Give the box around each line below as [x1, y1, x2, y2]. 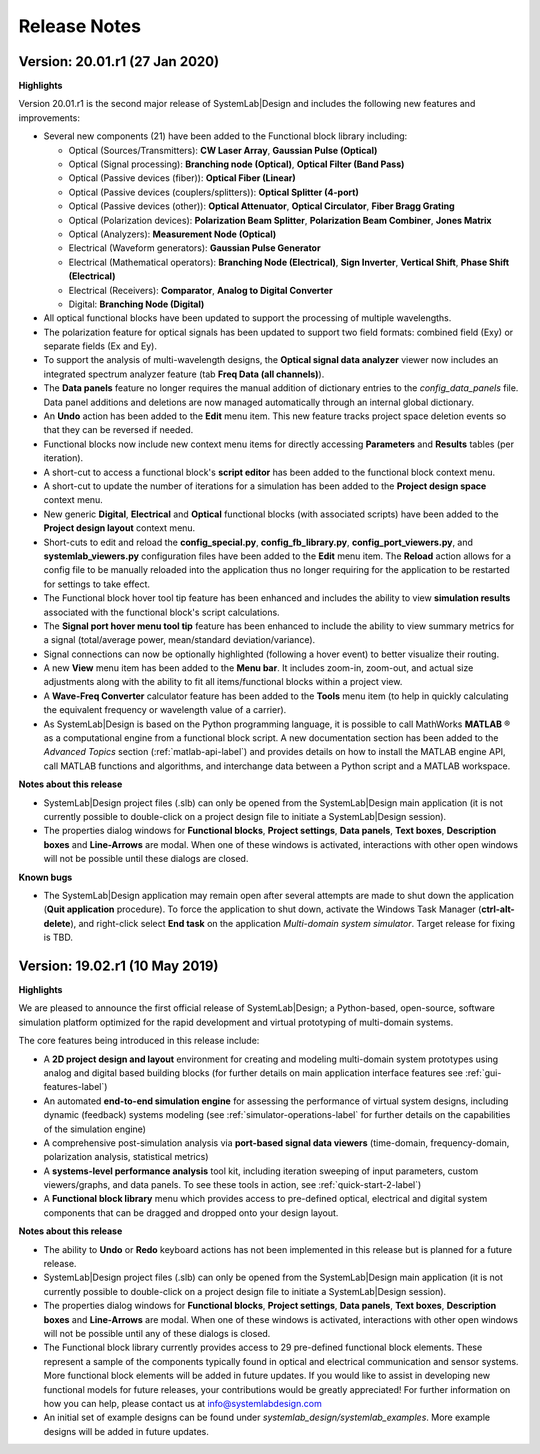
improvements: [18, 111, 80, 124]
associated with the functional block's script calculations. [43, 606, 280, 618]
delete [43, 917, 71, 929]
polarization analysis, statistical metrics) [43, 1151, 209, 1163]
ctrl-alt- [481, 903, 515, 915]
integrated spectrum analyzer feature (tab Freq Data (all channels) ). [43, 368, 325, 380]
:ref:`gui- [465, 1066, 502, 1079]
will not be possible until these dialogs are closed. [43, 853, 249, 865]
